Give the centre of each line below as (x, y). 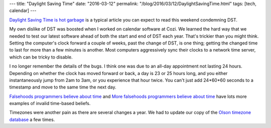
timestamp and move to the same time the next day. (63, 87)
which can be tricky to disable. (41, 57)
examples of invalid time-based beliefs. (50, 103)
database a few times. (32, 119)
